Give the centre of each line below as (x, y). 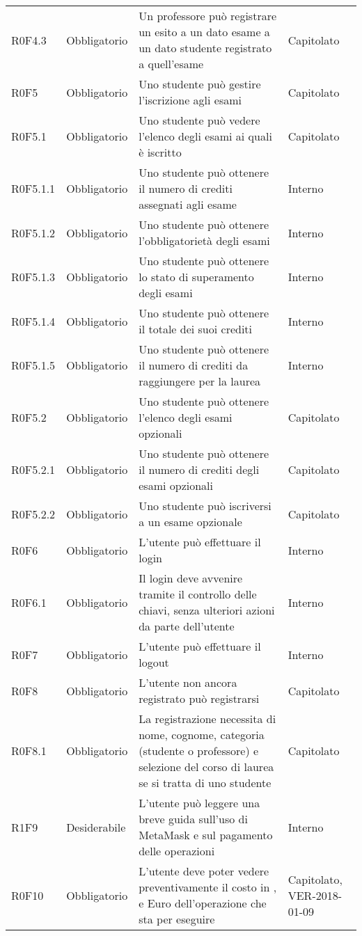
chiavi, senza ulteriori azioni (207, 610)
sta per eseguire (177, 919)
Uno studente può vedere (199, 120)
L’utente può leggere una (199, 803)
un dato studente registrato (205, 48)
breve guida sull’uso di (193, 819)
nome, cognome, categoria (202, 735)
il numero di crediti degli (199, 469)
